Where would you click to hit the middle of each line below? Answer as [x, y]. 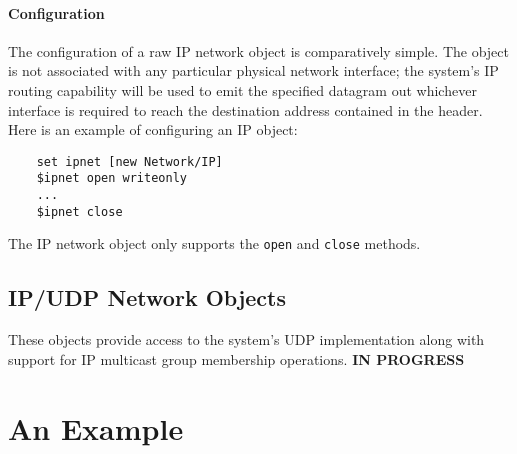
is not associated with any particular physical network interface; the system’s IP [253, 70]
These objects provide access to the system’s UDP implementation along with [246, 339]
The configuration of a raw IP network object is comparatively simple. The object [258, 50]
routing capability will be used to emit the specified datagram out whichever [242, 89]
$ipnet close [79, 211]
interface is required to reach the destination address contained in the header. [245, 109]
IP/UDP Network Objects [147, 297]
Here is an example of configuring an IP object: [153, 129]
